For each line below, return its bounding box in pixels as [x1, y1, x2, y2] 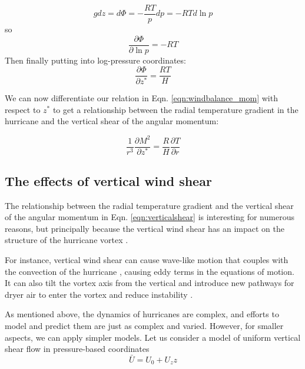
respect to [5, 103, 41, 115]
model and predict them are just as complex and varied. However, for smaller [5, 320, 284, 332]
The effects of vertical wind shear [5, 171, 212, 190]
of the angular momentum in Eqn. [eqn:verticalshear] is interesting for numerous [5, 211, 294, 223]
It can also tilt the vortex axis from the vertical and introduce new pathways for [5, 277, 294, 289]
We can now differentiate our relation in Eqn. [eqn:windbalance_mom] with [5, 92, 278, 104]
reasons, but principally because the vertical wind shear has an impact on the [5, 222, 284, 234]
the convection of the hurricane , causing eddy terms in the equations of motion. [5, 265, 294, 277]
